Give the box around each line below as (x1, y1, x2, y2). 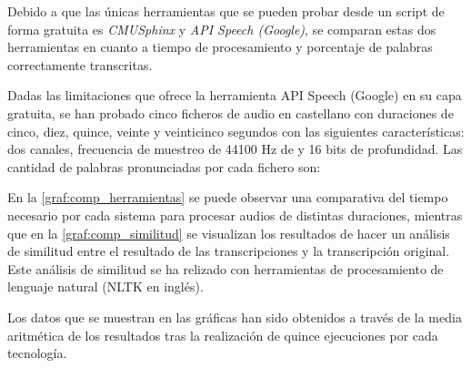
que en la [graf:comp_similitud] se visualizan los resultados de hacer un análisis (7, 223, 450, 242)
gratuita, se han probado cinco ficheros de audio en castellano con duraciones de (7, 103, 454, 122)
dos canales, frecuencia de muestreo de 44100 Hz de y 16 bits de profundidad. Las (7, 139, 463, 158)
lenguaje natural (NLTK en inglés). (7, 277, 204, 296)
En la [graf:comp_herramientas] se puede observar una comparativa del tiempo (7, 188, 448, 207)
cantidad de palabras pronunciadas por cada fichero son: (7, 157, 321, 176)
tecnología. (7, 343, 67, 363)
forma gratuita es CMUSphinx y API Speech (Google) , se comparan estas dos (7, 19, 436, 38)
